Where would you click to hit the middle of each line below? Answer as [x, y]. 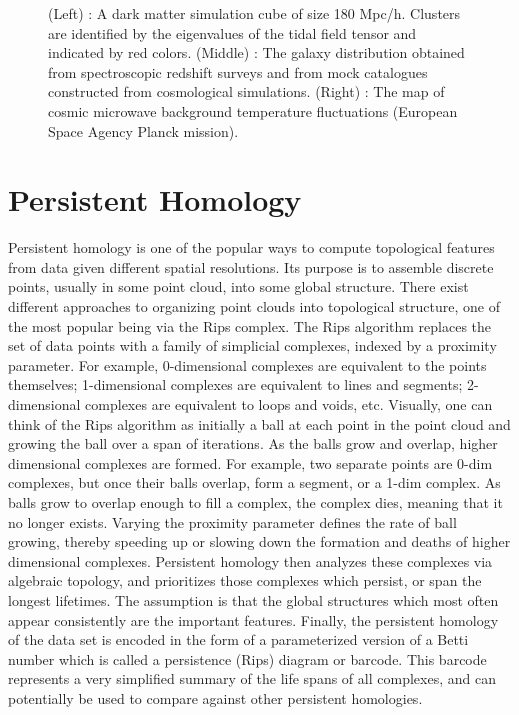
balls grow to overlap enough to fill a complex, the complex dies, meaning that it [255, 502]
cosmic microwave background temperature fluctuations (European [253, 110]
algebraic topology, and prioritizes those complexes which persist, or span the [245, 580]
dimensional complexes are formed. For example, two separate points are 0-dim [250, 462]
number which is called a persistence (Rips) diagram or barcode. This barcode [247, 658]
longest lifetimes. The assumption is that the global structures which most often [253, 599]
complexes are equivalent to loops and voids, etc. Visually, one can [289, 404]
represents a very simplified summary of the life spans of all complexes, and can [252, 678]
